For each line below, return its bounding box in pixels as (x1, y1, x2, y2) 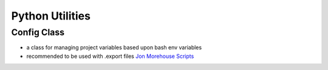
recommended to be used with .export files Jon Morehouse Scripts (26, 52, 194, 60)
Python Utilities (11, 9, 91, 23)
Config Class (11, 27, 65, 38)
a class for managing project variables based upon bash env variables (26, 44, 202, 51)
